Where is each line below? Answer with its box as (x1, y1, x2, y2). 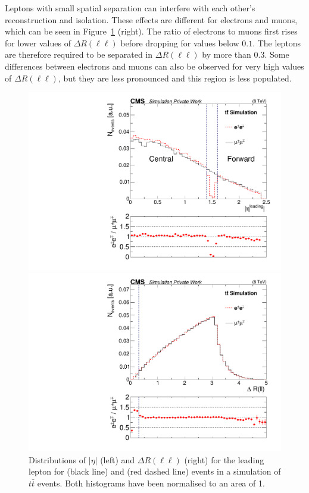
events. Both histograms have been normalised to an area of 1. (37, 476, 265, 489)
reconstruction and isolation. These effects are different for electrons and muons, (5, 13, 298, 26)
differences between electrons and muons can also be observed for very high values (5, 59, 304, 72)
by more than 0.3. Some (202, 48, 289, 61)
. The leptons (252, 36, 301, 49)
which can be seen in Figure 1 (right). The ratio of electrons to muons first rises (5, 25, 298, 37)
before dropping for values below (120, 36, 239, 49)
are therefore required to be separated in (5, 48, 153, 61)
